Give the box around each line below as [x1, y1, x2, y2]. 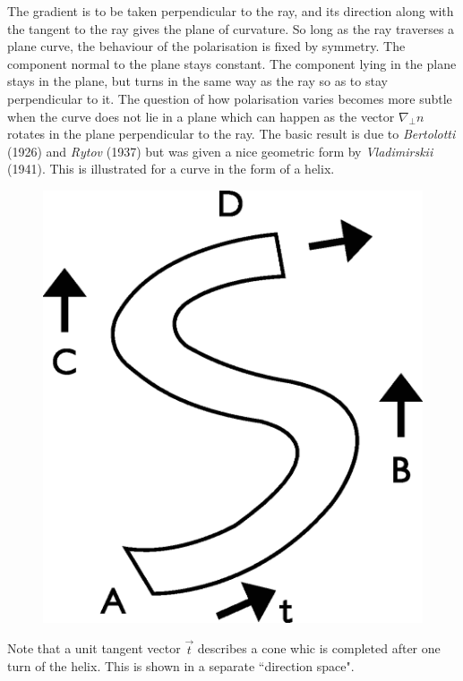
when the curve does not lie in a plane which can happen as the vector [7, 106, 395, 125]
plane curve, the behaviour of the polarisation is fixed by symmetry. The [7, 37, 406, 55]
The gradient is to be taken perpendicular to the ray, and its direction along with [7, 2, 454, 20]
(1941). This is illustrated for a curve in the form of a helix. [7, 159, 335, 178]
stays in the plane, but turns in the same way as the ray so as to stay [7, 72, 388, 90]
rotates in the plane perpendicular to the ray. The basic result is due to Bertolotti [7, 124, 456, 143]
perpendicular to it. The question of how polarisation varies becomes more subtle [7, 89, 452, 107]
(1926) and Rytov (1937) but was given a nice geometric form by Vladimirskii [7, 141, 433, 160]
